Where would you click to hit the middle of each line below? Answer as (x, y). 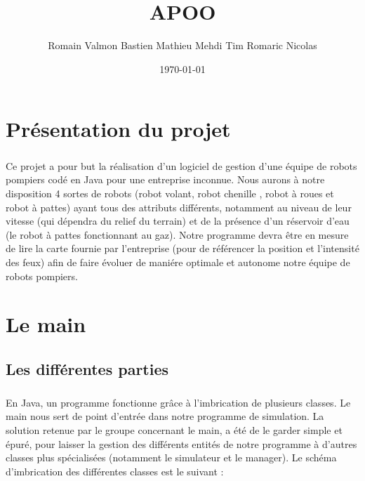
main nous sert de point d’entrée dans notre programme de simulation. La (165, 416)
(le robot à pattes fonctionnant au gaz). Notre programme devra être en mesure (177, 234)
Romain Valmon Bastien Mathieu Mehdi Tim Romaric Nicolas (182, 45)
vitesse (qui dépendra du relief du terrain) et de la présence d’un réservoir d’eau (178, 221)
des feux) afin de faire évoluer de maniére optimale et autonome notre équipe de (178, 262)
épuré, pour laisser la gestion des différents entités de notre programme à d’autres (181, 443)
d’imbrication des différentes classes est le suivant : (115, 471)
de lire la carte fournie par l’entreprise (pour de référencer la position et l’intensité (182, 248)
